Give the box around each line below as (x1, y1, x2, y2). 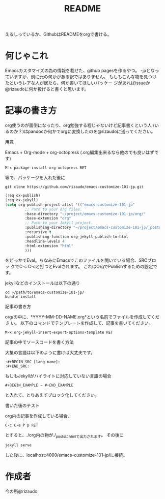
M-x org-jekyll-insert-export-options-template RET (5, 330, 113, 335)
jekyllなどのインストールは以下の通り (5, 280, 80, 286)
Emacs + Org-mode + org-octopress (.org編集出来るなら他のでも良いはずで (5, 150, 159, 156)
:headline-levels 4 (25, 239, 65, 244)
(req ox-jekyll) (5, 197, 38, 202)
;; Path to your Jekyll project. (25, 220, 93, 225)
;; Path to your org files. (25, 207, 82, 212)
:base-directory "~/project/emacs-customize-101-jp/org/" (25, 211, 146, 217)
